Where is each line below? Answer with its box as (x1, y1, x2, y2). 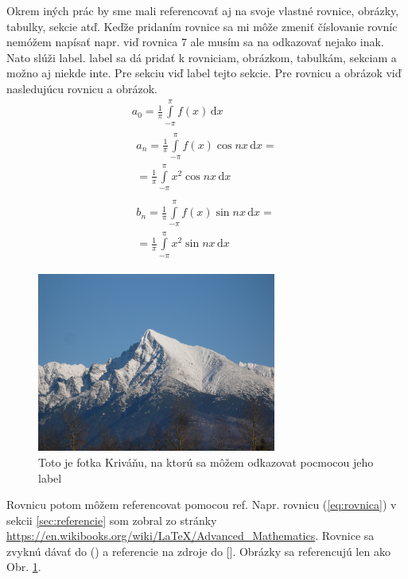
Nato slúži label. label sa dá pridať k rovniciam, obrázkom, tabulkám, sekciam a (6, 49, 397, 65)
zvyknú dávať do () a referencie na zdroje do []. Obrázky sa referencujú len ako (6, 542, 391, 559)
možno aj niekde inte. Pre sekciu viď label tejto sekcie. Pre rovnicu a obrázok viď (6, 65, 402, 81)
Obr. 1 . (6, 558, 41, 575)
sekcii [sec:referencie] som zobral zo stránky (6, 511, 217, 528)
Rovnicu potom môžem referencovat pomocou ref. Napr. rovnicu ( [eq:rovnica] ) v (6, 496, 397, 513)
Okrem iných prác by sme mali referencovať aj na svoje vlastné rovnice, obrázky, (6, 2, 399, 18)
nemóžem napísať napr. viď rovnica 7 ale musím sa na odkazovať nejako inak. (6, 33, 384, 50)
